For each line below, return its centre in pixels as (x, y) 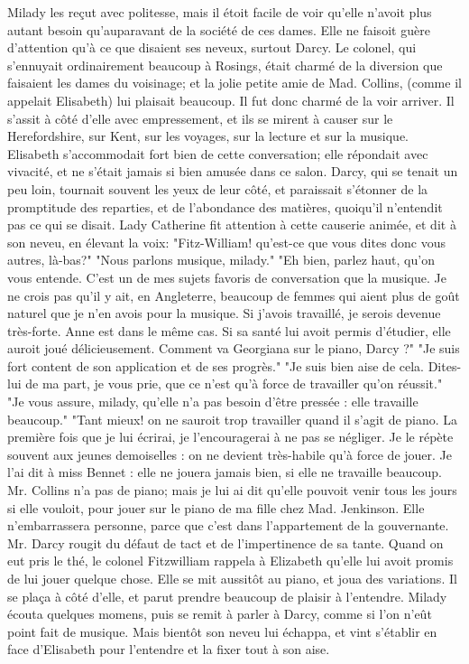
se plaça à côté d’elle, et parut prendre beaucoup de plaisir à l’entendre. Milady (227, 596)
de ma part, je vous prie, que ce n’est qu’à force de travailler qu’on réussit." (234, 383)
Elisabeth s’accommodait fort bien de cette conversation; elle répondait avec (218, 153)
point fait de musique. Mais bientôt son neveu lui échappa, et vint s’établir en (222, 631)
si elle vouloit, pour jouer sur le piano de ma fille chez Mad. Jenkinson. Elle (216, 507)
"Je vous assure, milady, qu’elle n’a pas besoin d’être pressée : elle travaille (213, 402)
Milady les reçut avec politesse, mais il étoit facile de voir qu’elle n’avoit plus (220, 12)
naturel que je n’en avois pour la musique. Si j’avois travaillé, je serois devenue (224, 313)
